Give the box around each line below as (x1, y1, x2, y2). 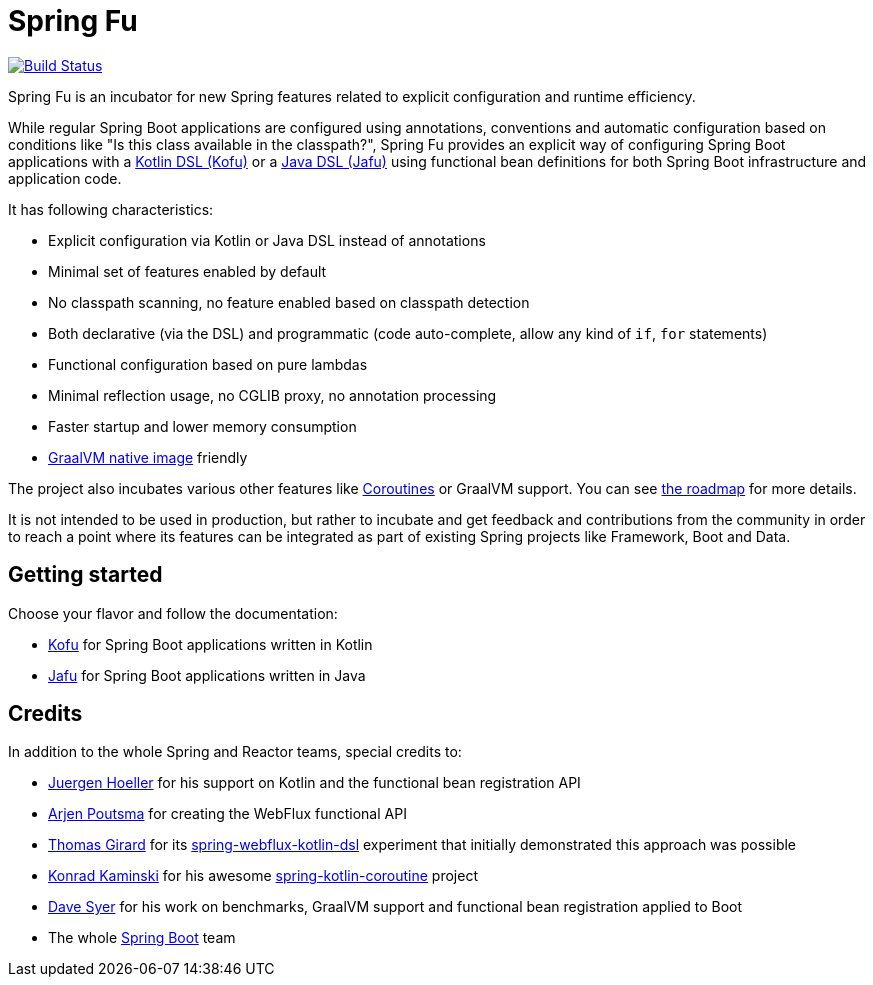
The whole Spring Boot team (48, 929, 236, 947)
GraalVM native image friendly (48, 448, 248, 466)
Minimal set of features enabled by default (48, 262, 327, 280)
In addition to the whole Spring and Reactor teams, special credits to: (8, 743, 462, 761)
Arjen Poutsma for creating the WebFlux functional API (48, 805, 407, 823)
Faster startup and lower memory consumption (48, 417, 357, 435)
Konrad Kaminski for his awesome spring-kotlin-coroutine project (48, 867, 478, 885)
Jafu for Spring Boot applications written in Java (48, 666, 366, 684)
